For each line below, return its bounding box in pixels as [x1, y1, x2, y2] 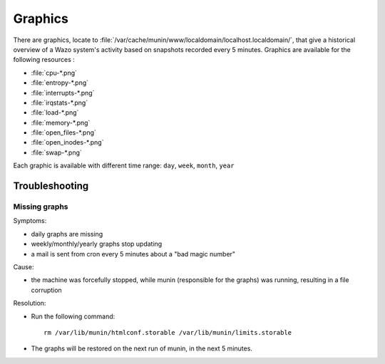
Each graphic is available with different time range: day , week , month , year [13, 161, 235, 170]
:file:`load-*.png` [31, 108, 79, 117]
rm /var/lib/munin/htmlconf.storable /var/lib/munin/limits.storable [43, 328, 292, 336]
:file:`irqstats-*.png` [31, 98, 88, 107]
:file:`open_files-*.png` [31, 128, 96, 137]
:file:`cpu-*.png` [31, 68, 78, 77]
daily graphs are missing [31, 229, 103, 238]
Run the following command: [31, 312, 115, 321]
